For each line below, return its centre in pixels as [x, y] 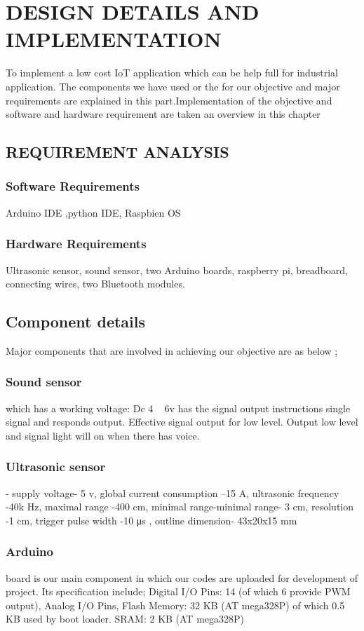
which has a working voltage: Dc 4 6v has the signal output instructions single [178, 408]
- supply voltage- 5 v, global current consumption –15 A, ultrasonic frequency [173, 493]
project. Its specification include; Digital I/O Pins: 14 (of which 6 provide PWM [178, 591]
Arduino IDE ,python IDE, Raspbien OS [93, 212]
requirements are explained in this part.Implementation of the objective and [169, 100]
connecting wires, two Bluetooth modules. [95, 284]
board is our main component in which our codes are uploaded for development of [182, 577]
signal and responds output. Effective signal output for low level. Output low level [182, 422]
